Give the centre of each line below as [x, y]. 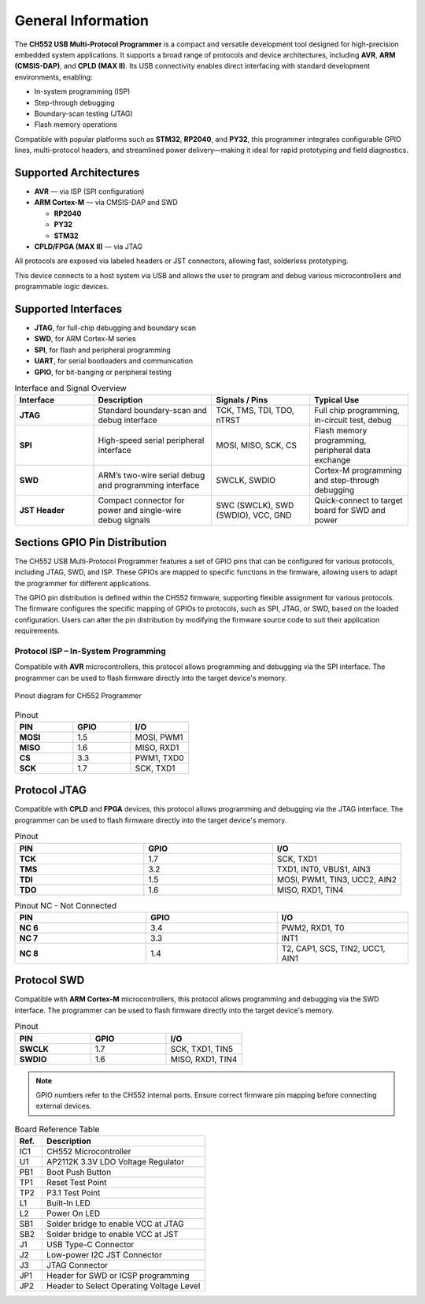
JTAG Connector [77, 1265]
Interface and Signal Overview [71, 388]
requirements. [37, 631]
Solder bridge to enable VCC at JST [112, 1235]
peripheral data [342, 451]
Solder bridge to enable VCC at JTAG [115, 1224]
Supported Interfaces [68, 308]
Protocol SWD [50, 981]
